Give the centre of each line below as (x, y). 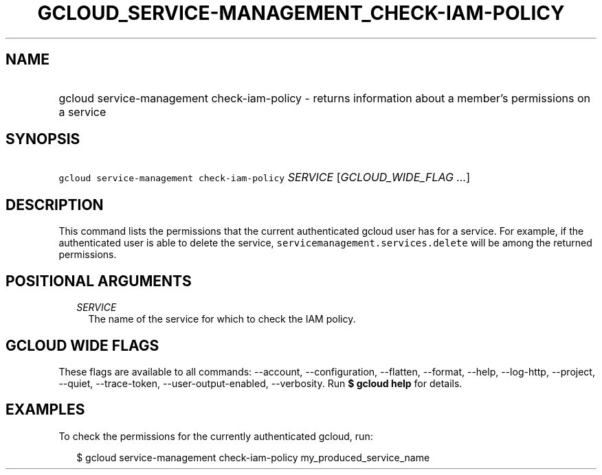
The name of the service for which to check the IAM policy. (222, 319)
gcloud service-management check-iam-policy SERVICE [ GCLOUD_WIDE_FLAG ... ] (265, 177)
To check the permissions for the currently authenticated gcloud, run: (216, 436)
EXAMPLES (45, 410)
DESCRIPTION (55, 205)
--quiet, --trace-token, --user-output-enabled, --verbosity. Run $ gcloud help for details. (260, 383)
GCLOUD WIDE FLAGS (82, 345)
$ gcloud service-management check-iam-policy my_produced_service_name (253, 457)
